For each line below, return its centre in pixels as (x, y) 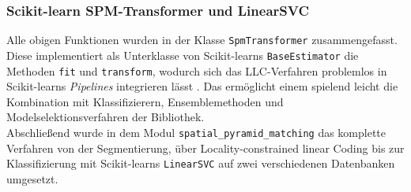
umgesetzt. (32, 178)
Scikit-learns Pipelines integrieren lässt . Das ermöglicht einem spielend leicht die (202, 86)
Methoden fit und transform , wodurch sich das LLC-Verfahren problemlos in (197, 70)
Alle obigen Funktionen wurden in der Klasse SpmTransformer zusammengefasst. (202, 40)
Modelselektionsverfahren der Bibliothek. (106, 117)
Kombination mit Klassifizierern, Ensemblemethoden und (145, 101)
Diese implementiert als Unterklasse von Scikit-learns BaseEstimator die (183, 55)
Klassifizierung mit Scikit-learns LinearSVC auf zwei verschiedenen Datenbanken (201, 163)
